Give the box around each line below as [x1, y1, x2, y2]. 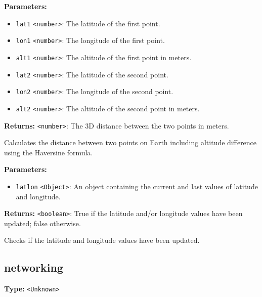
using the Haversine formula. [4, 147, 93, 157]
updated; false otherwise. [4, 218, 81, 228]
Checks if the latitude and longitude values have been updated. [4, 235, 200, 245]
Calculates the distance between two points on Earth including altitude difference [4, 137, 257, 148]
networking [4, 260, 63, 275]
